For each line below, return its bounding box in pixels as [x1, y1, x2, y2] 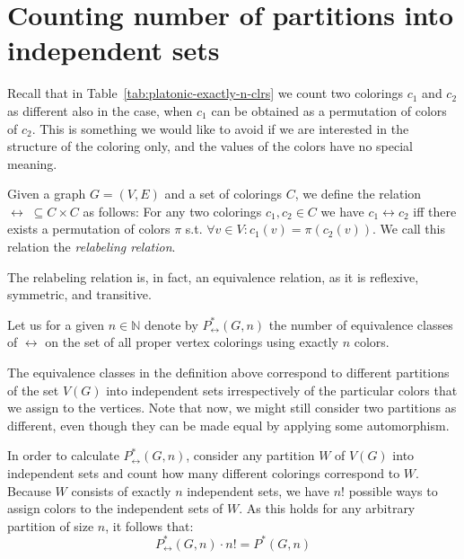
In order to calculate [7, 446, 119, 465]
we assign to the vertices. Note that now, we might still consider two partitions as [7, 398, 457, 417]
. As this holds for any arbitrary [239, 499, 416, 518]
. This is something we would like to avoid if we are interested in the [31, 119, 409, 138]
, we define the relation [294, 184, 422, 203]
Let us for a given [7, 315, 105, 333]
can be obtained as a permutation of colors [211, 101, 447, 120]
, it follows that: [105, 516, 194, 535]
